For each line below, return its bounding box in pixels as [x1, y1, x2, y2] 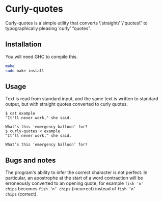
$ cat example [5, 111, 36, 116]
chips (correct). [5, 191, 38, 197]
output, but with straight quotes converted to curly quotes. [5, 101, 128, 107]
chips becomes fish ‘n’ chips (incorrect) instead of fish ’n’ [5, 186, 136, 192]
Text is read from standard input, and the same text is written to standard [5, 96, 158, 102]
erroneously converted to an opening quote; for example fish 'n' [5, 180, 144, 186]
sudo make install [5, 68, 44, 73]
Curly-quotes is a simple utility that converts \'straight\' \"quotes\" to [5, 20, 148, 26]
